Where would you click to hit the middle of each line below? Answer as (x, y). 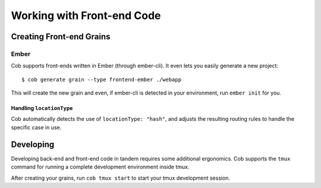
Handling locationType (42, 108)
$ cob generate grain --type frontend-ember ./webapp (101, 79)
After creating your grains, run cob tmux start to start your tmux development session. (121, 178)
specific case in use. (36, 127)
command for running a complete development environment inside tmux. (100, 167)
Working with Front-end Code (86, 15)
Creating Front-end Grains (61, 37)
